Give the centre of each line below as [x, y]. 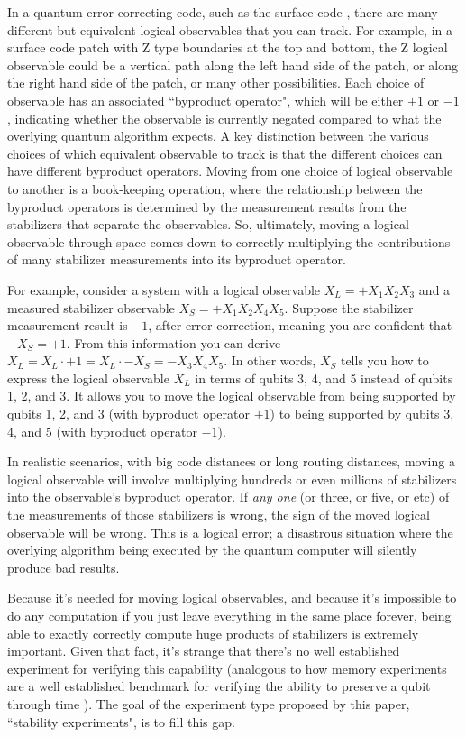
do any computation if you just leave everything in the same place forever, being [229, 615]
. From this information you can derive [174, 342]
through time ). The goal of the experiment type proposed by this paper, [209, 703]
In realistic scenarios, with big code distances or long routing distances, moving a [231, 461]
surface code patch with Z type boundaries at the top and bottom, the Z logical [228, 47]
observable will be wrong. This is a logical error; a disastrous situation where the [230, 532]
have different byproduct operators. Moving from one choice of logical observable [230, 171]
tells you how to [384, 360]
